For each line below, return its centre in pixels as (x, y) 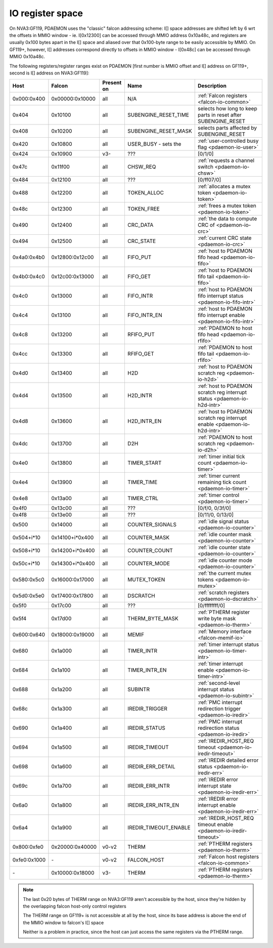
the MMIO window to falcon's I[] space (63, 922)
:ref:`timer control (218, 495)
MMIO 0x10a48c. (27, 57)
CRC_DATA (140, 225)
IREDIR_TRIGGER (147, 709)
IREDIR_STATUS (146, 728)
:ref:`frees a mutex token (227, 206)
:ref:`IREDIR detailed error (228, 760)
